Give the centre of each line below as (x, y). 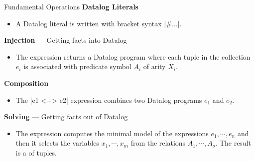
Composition (26, 83)
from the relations (158, 143)
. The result (233, 143)
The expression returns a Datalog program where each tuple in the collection (133, 56)
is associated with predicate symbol (77, 66)
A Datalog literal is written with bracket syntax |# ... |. (99, 23)
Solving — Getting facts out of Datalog (66, 117)
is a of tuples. (36, 152)
